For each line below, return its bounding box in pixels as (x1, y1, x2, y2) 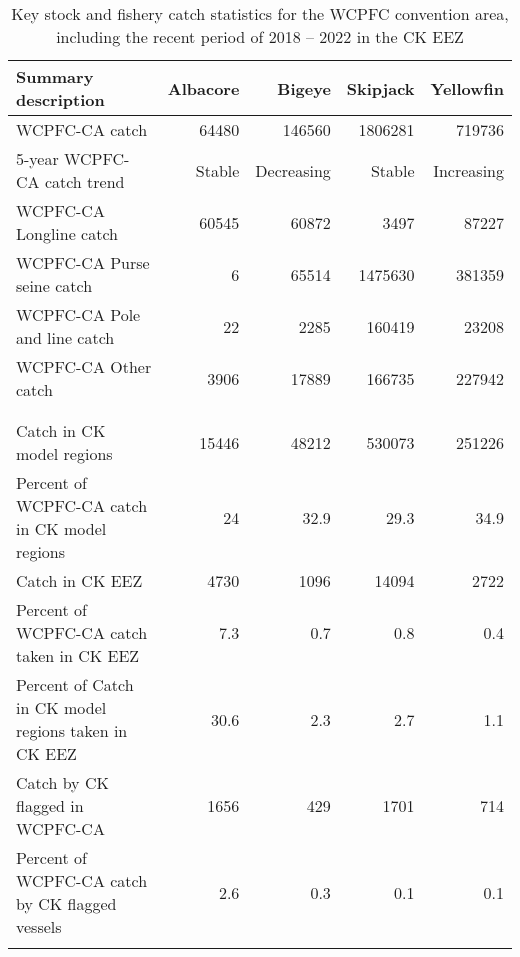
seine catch (16, 274, 93, 297)
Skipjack (346, 76, 415, 100)
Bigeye (277, 76, 331, 100)
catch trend (44, 170, 125, 193)
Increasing (433, 158, 504, 182)
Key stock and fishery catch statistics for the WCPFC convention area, (11, 2, 509, 25)
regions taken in (16, 719, 128, 742)
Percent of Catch (16, 673, 134, 696)
